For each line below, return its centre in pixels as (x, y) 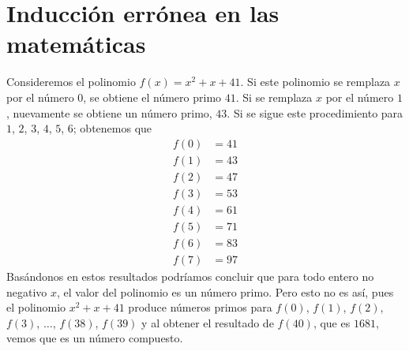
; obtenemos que (113, 128)
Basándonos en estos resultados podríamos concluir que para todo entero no (190, 276)
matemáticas (76, 44)
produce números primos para (200, 307)
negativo (27, 291)
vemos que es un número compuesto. (95, 338)
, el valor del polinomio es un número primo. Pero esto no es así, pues (225, 291)
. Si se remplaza (274, 97)
